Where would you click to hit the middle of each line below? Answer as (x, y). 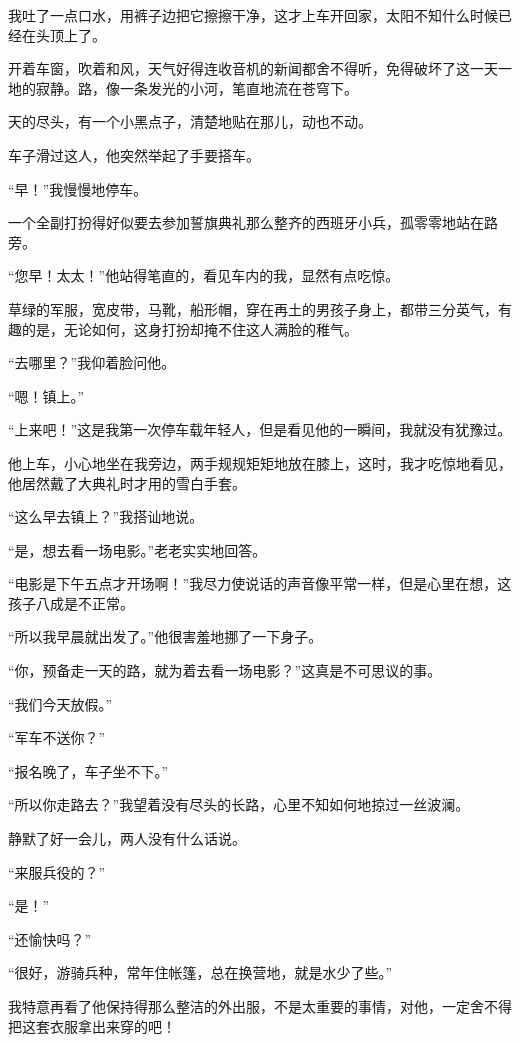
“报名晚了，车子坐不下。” (88, 770)
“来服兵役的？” (57, 871)
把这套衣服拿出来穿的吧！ (92, 1025)
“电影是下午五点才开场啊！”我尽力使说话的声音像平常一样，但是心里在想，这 (260, 583)
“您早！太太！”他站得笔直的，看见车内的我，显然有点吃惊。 (204, 275)
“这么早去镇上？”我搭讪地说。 (106, 516)
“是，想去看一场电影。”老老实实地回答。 (137, 549)
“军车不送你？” (57, 737)
